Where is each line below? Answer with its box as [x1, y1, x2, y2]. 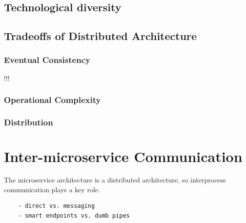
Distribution [4, 116, 53, 128]
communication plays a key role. [4, 184, 100, 194]
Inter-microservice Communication [4, 146, 243, 166]
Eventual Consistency [4, 54, 90, 66]
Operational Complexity [4, 94, 101, 106]
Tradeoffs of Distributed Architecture [4, 28, 197, 43]
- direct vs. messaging [18, 203, 95, 210]
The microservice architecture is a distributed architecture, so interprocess [4, 175, 226, 185]
